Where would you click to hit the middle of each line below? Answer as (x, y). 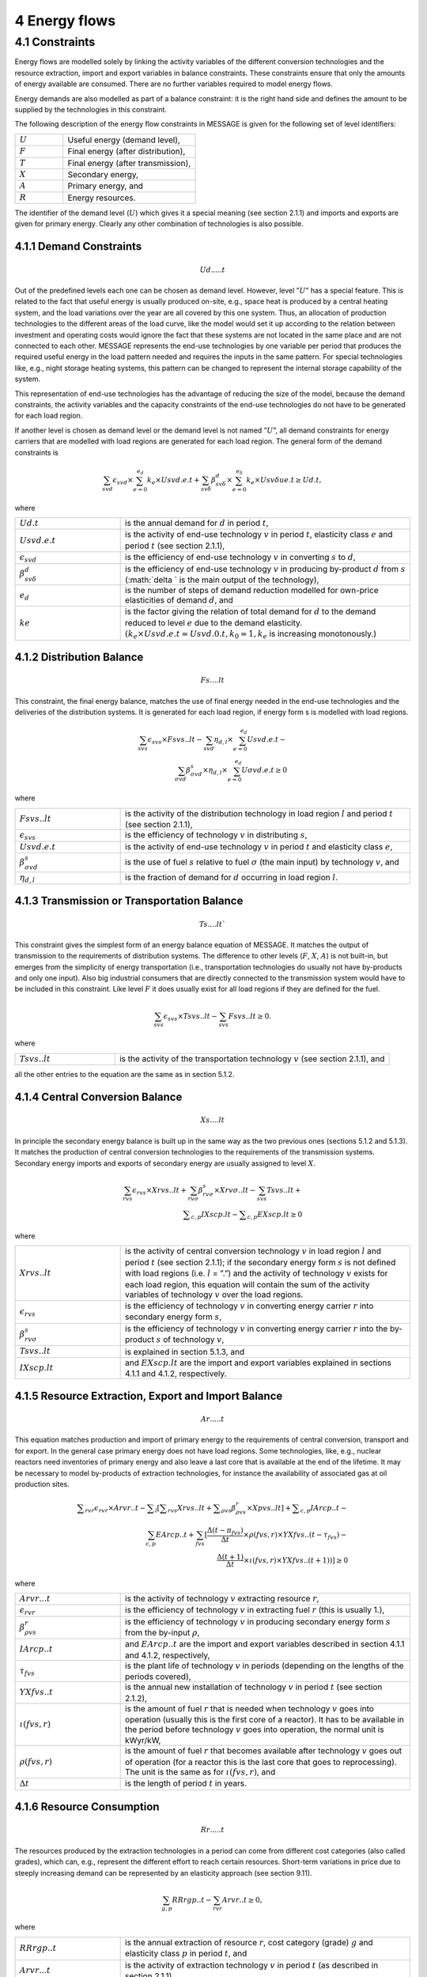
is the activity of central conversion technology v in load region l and (253, 1251)
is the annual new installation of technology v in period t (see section (254, 1687)
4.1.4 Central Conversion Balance (98, 1096)
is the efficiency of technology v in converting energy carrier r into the (257, 1329)
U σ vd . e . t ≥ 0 (265, 770)
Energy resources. (102, 198)
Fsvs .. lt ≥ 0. (250, 1016)
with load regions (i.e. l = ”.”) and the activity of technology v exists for (257, 1273)
